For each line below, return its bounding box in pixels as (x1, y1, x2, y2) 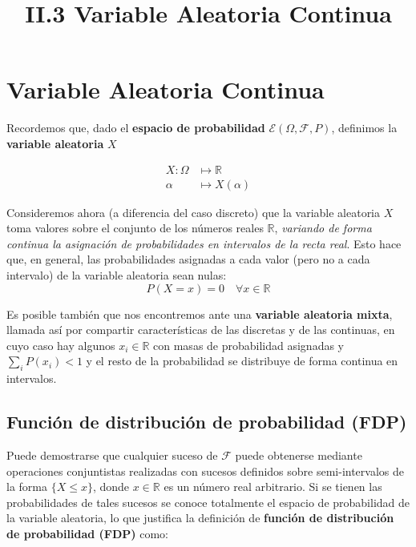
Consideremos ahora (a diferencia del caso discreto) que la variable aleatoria (6, 203, 381, 220)
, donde (92, 478, 130, 495)
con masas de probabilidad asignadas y (153, 336, 345, 353)
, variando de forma (274, 219, 372, 236)
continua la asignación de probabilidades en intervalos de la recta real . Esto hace (6, 235, 402, 251)
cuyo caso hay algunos (6, 336, 115, 353)
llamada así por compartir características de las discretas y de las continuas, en (6, 321, 395, 338)
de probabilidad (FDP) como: (6, 525, 168, 541)
